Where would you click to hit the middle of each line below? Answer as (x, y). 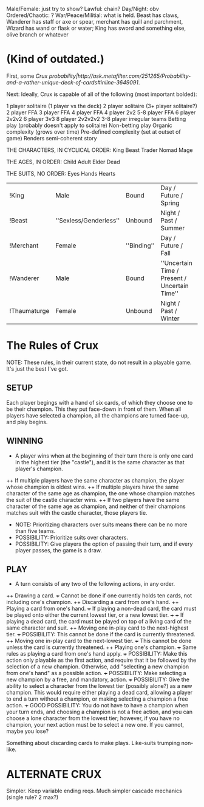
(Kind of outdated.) (55, 59)
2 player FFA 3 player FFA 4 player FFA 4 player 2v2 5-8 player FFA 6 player (101, 112)
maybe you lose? (28, 731)
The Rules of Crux (53, 345)
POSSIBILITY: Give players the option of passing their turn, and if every (104, 544)
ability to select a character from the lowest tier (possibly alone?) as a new (99, 686)
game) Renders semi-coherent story (52, 138)
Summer (173, 228)
